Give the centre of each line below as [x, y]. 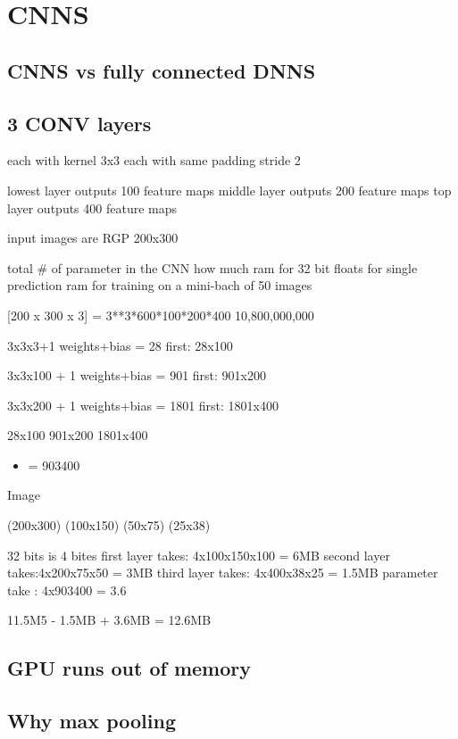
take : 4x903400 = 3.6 [67, 590]
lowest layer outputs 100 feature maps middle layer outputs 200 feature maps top [229, 190]
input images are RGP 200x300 [93, 238]
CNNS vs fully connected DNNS [162, 70]
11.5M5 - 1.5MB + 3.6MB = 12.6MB [109, 620]
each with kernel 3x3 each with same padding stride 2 [154, 160]
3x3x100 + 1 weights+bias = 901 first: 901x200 [137, 375]
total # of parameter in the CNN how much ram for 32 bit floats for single [212, 267]
